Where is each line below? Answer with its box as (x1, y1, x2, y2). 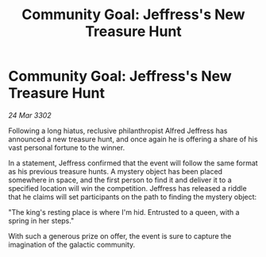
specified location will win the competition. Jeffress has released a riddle (8, 183, 248, 193)
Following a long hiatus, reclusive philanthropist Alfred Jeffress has (8, 126, 228, 135)
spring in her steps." (8, 216, 75, 225)
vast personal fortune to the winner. (8, 142, 125, 152)
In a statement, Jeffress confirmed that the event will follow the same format (8, 158, 258, 168)
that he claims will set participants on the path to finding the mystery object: (8, 192, 257, 201)
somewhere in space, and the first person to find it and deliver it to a (8, 175, 232, 185)
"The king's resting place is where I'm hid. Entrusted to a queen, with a (8, 207, 240, 216)
